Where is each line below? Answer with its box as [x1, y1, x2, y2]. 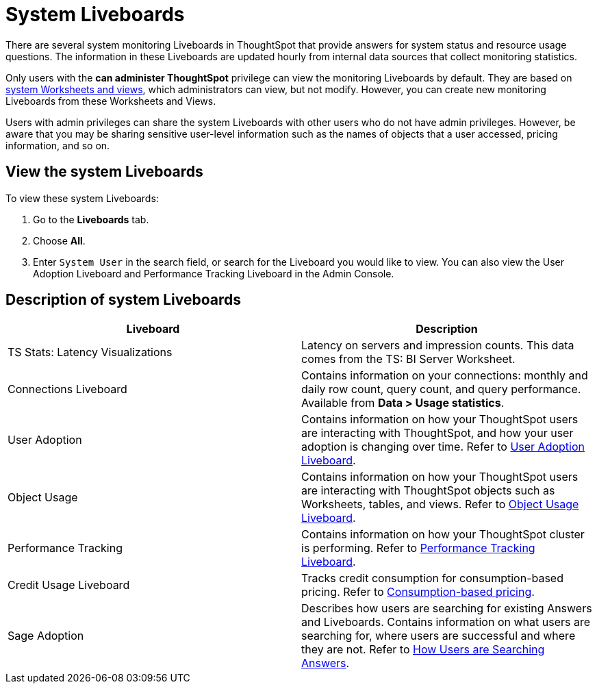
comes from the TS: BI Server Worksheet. [301, 352, 516, 366]
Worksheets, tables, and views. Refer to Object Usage [301, 497, 579, 512]
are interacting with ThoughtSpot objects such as [301, 484, 555, 498]
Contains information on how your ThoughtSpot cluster [301, 527, 585, 542]
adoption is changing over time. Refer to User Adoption [301, 440, 585, 454]
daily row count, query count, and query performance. [301, 382, 581, 397]
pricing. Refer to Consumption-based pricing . [301, 585, 535, 599]
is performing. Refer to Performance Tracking [301, 541, 535, 555]
